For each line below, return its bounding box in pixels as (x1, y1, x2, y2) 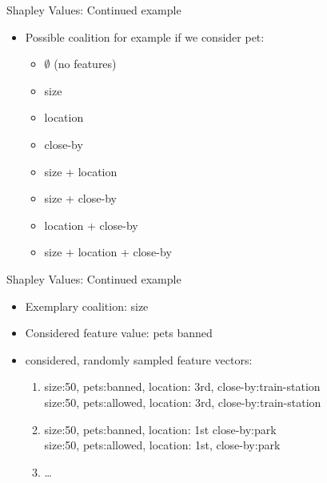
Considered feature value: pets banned (25, 324, 213, 341)
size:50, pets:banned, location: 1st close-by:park (44, 421, 277, 437)
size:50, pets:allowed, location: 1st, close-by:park (44, 437, 281, 453)
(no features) (54, 55, 117, 72)
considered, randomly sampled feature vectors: (25, 351, 253, 368)
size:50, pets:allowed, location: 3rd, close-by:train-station (44, 393, 321, 410)
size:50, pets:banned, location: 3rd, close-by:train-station (44, 378, 321, 395)
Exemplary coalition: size (25, 297, 149, 314)
